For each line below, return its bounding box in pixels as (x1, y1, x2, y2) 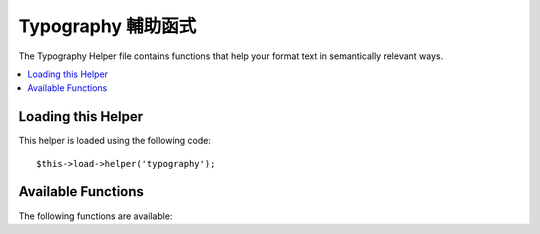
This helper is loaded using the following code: (18, 135, 212, 147)
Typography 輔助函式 (18, 15, 197, 37)
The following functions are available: (18, 210, 173, 222)
